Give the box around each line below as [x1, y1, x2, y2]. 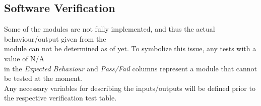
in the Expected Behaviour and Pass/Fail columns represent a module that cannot [4, 63, 257, 73]
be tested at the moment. [4, 73, 82, 83]
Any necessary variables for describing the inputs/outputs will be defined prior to [4, 82, 255, 93]
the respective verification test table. [4, 92, 117, 103]
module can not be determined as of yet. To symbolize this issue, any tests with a [4, 43, 256, 54]
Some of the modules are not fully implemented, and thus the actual [4, 24, 215, 34]
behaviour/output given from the [4, 33, 106, 44]
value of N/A [4, 53, 45, 63]
